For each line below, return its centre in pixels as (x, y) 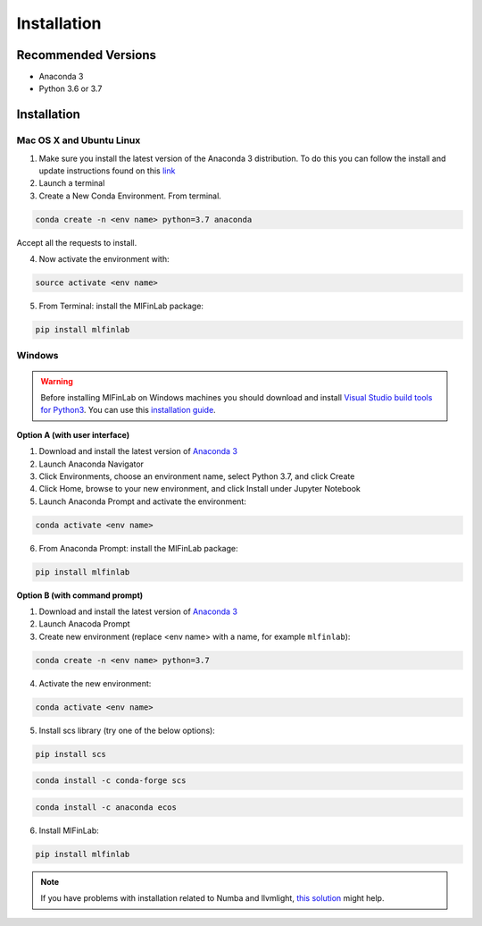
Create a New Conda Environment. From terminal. (130, 196)
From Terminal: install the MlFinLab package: (121, 306)
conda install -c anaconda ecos (106, 807)
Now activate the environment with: (104, 259)
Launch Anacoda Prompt (84, 624)
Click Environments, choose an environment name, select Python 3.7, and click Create (197, 476)
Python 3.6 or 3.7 (71, 88)
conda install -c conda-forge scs (111, 781)
